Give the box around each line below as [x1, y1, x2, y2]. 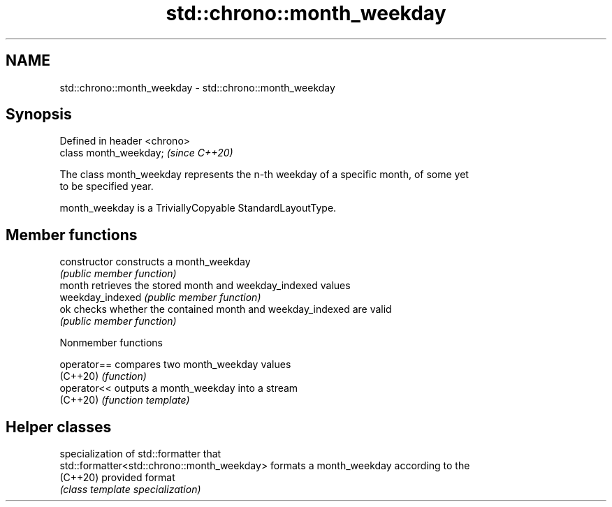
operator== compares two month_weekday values [59, 358, 291, 371]
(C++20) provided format [59, 471, 175, 484]
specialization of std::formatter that [59, 448, 221, 460]
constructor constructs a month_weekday [59, 256, 251, 268]
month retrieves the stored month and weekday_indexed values [59, 279, 351, 292]
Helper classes [6, 418, 112, 436]
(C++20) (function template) [59, 394, 190, 406]
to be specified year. [59, 180, 154, 193]
